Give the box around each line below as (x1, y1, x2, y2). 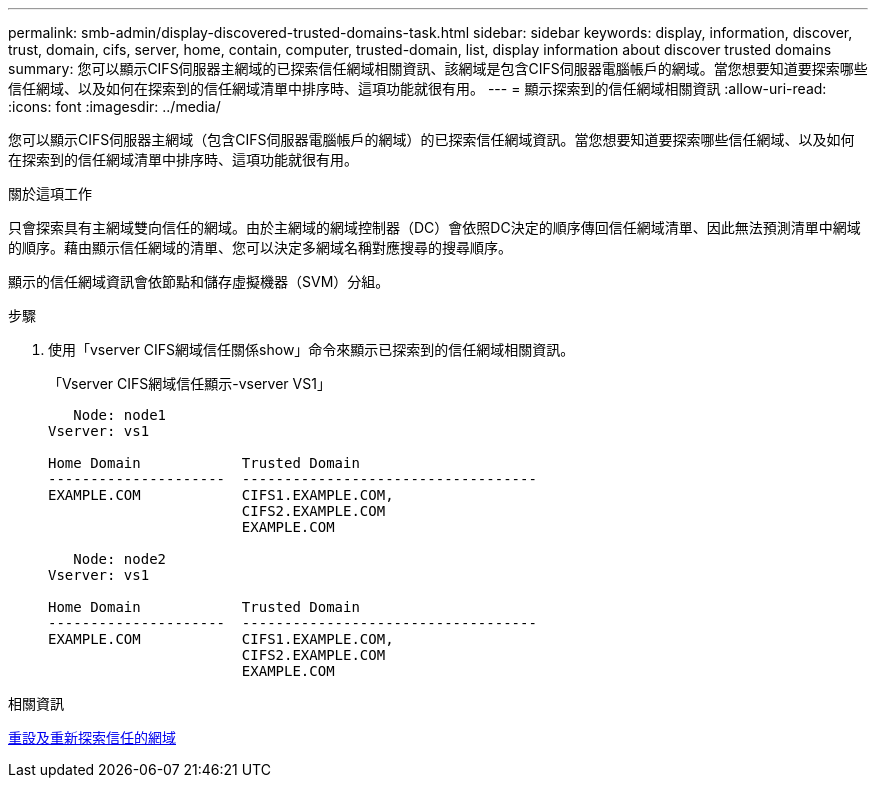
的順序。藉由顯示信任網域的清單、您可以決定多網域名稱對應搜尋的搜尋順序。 (8, 239, 512, 256)
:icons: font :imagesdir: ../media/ (8, 98, 221, 115)
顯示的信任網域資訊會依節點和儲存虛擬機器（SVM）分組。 (8, 273, 390, 290)
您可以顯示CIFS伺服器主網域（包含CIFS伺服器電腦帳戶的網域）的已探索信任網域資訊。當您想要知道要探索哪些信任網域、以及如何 (8, 131, 855, 148)
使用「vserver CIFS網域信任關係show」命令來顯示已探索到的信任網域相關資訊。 (48, 341, 575, 358)
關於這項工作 (8, 185, 92, 202)
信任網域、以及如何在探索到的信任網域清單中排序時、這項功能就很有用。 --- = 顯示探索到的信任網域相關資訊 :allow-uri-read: (8, 80, 827, 97)
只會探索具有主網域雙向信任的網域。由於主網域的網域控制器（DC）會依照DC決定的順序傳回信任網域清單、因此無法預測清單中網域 (8, 219, 861, 236)
